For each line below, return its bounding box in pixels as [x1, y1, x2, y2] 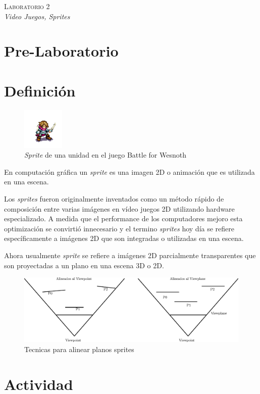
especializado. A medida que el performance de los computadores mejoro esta [4, 213, 243, 224]
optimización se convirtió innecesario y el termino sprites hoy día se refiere [4, 223, 235, 233]
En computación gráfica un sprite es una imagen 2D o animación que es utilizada [4, 166, 255, 177]
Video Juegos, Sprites [4, 11, 70, 21]
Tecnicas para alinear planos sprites [24, 343, 134, 354]
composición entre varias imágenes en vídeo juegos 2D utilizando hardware [4, 203, 235, 214]
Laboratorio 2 [4, 1, 50, 11]
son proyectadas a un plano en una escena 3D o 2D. [4, 260, 164, 270]
